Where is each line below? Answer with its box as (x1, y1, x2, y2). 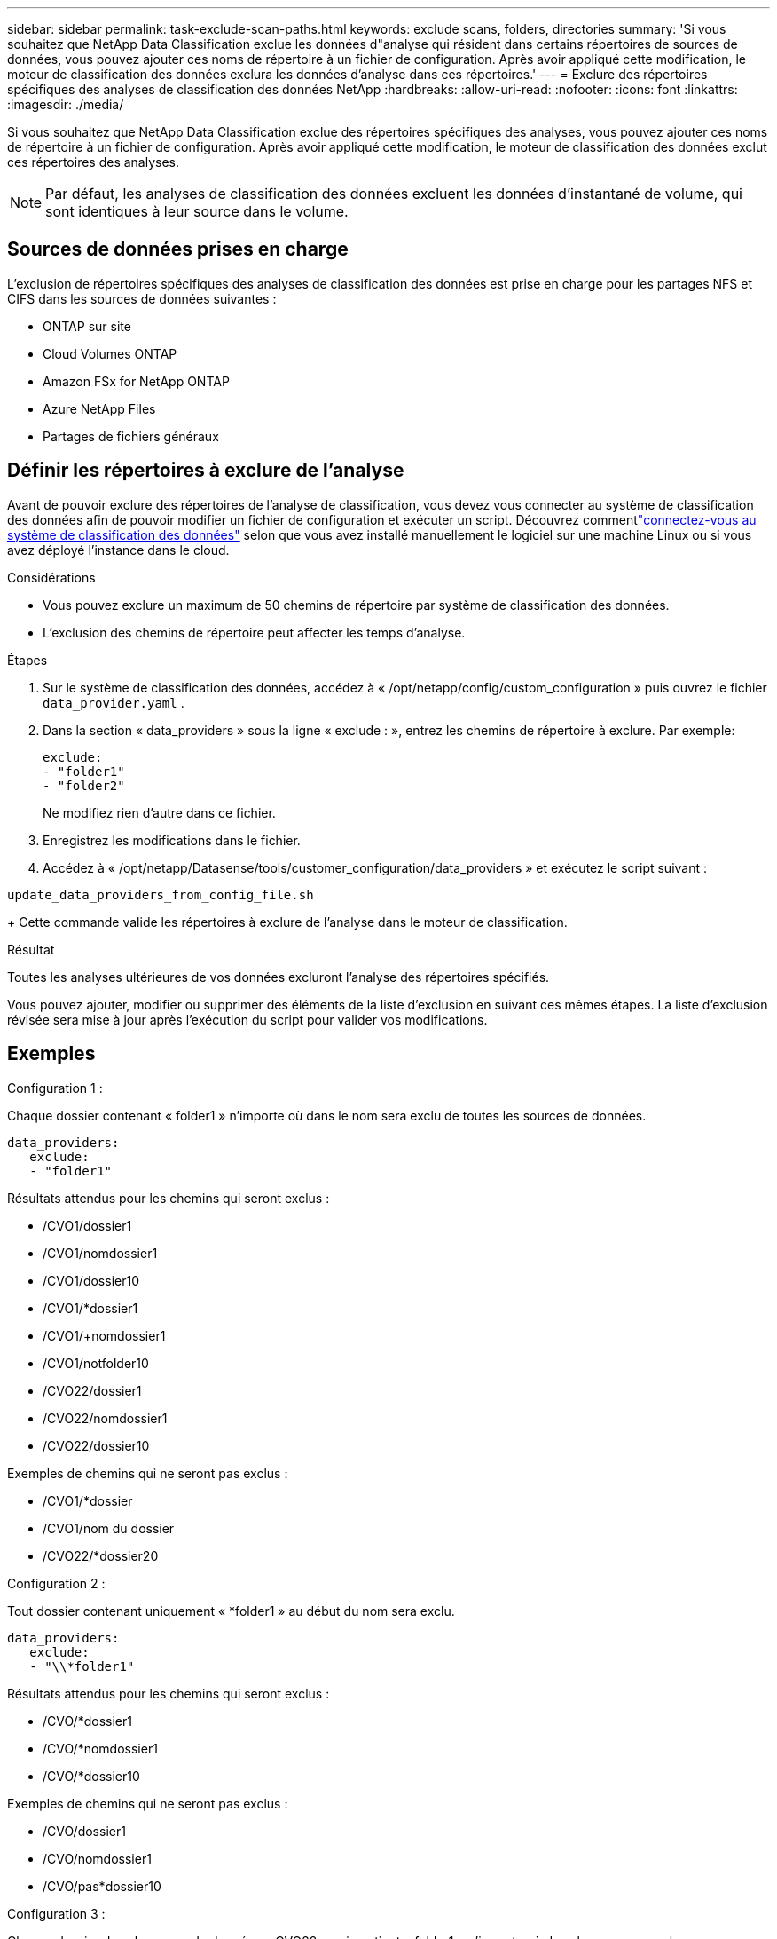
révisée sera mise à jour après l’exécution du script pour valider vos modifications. (7, 1011, 488, 1027)
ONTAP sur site (43, 318, 131, 334)
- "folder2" (43, 778, 125, 793)
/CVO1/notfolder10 (43, 1355, 149, 1371)
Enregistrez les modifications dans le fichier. (43, 832, 301, 848)
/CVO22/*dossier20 (43, 1547, 159, 1563)
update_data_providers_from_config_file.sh (7, 887, 314, 902)
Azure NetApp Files (43, 400, 156, 416)
